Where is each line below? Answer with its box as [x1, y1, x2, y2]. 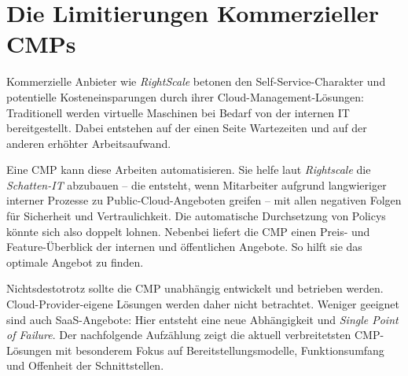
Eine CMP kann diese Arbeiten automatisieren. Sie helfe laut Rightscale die [6, 161, 371, 178]
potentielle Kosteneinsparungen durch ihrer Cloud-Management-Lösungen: [6, 88, 364, 105]
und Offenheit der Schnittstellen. [6, 357, 164, 374]
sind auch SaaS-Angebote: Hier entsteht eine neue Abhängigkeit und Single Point [6, 311, 399, 327]
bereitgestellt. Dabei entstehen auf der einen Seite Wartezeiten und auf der [6, 120, 367, 136]
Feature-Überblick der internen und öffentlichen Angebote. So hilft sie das [6, 238, 362, 255]
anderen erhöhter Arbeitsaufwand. [6, 135, 171, 151]
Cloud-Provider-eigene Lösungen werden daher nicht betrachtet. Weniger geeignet [6, 296, 400, 312]
